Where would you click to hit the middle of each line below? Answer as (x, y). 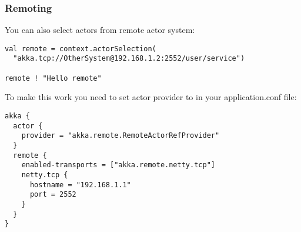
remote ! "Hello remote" (53, 78)
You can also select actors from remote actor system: (100, 30)
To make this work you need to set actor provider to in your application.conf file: (151, 97)
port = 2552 (53, 195)
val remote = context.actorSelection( (81, 49)
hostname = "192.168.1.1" (80, 185)
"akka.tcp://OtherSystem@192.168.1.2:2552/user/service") (129, 59)
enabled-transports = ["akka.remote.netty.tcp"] (118, 165)
